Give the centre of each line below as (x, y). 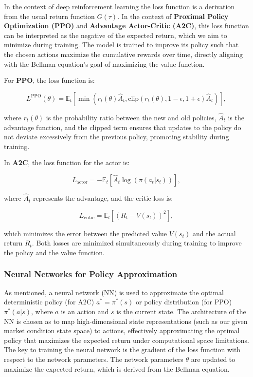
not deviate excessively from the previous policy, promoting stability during (117, 137)
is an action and (85, 311)
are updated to (213, 359)
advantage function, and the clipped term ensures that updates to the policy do (123, 127)
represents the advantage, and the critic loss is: (103, 198)
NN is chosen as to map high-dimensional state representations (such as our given (126, 321)
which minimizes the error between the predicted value (86, 233)
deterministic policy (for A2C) (49, 302)
